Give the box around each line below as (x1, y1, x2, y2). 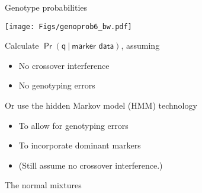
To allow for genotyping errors (18, 119, 129, 131)
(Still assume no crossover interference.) (18, 159, 163, 171)
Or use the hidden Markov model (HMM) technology (5, 99, 197, 112)
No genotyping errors (18, 79, 95, 91)
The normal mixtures (5, 179, 82, 191)
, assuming (121, 39, 160, 52)
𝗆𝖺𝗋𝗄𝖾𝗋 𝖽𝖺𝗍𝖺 (72, 42, 114, 51)
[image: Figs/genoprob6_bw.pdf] (5, 22, 132, 31)
